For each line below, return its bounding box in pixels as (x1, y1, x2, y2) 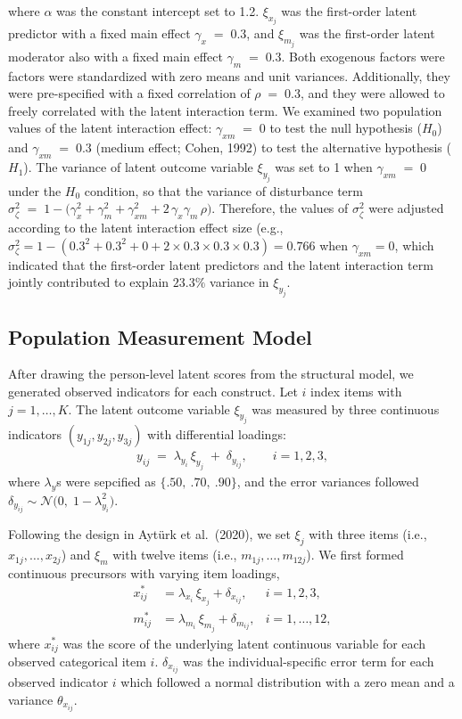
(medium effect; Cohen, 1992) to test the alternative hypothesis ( (95, 138, 451, 157)
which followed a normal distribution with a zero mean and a (120, 673, 455, 691)
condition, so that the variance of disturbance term (84, 181, 363, 200)
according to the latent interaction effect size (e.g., (8, 218, 284, 237)
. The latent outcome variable (68, 399, 230, 418)
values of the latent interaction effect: (8, 118, 212, 137)
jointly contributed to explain (8, 273, 169, 291)
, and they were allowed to (300, 84, 445, 102)
